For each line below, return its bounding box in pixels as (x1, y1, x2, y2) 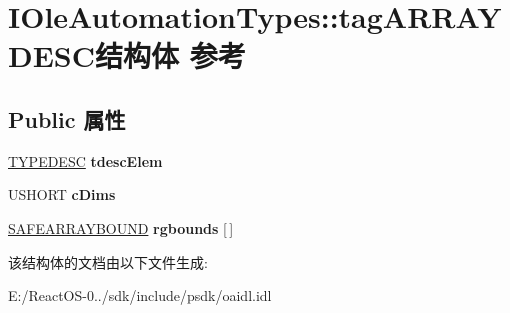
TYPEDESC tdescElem (8, 150, 163, 171)
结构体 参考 (95, 35, 246, 76)
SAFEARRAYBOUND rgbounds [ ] (8, 217, 234, 238)
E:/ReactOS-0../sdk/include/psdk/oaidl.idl (8, 285, 272, 306)
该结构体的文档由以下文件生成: (8, 251, 208, 272)
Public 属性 (8, 103, 126, 134)
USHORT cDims (8, 184, 116, 205)
